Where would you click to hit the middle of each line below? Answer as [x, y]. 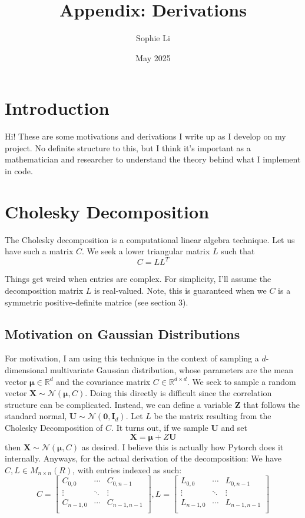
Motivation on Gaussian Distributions [122, 333]
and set [234, 427]
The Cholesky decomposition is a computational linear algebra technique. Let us [150, 239]
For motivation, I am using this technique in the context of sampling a [132, 358]
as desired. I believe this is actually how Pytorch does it [183, 446]
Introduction [57, 108]
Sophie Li [153, 38]
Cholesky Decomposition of [54, 427]
